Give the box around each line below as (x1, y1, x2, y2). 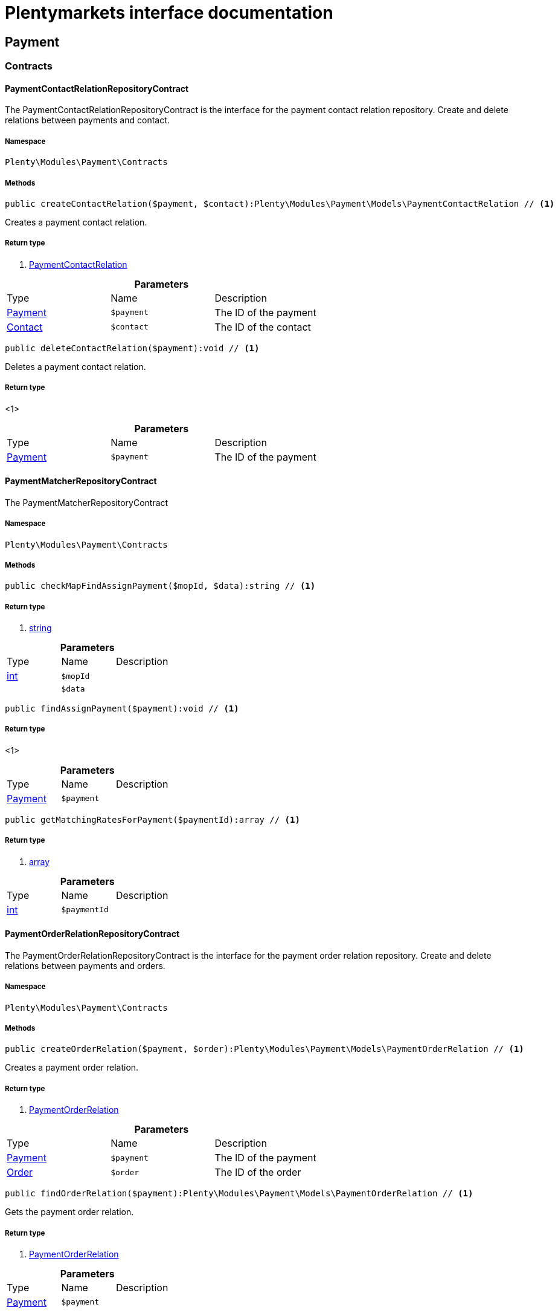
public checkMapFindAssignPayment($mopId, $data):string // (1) (5, 581, 316, 591)
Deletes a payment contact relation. (5, 361, 146, 372)
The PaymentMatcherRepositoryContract (5, 497, 168, 508)
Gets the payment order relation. (5, 1207, 134, 1217)
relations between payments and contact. (5, 115, 170, 126)
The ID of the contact (214, 320, 311, 333)
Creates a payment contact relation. (5, 216, 147, 227)
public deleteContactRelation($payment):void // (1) (5, 343, 260, 353)
